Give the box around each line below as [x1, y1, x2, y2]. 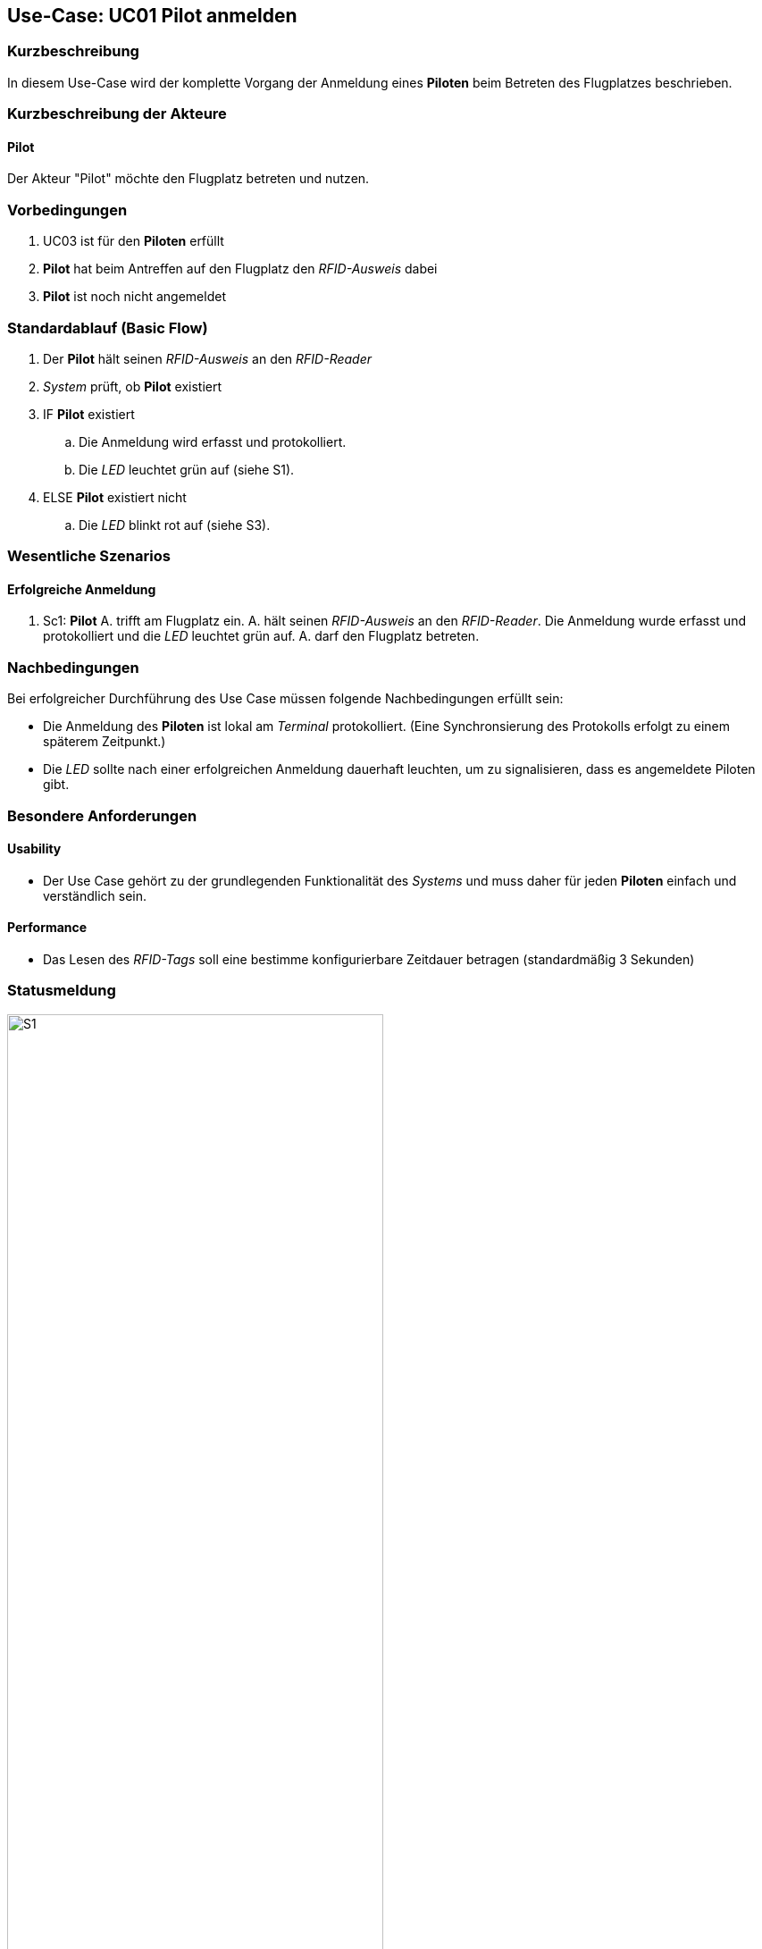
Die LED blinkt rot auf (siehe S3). [79, 517, 271, 533]
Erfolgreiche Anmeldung [7, 581, 156, 597]
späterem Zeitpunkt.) [43, 734, 166, 750]
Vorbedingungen [7, 200, 128, 219]
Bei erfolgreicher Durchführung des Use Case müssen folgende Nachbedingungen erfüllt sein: [7, 691, 564, 707]
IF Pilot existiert [43, 406, 135, 422]
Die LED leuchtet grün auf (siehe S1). [79, 461, 295, 477]
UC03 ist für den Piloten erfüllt [43, 233, 224, 249]
